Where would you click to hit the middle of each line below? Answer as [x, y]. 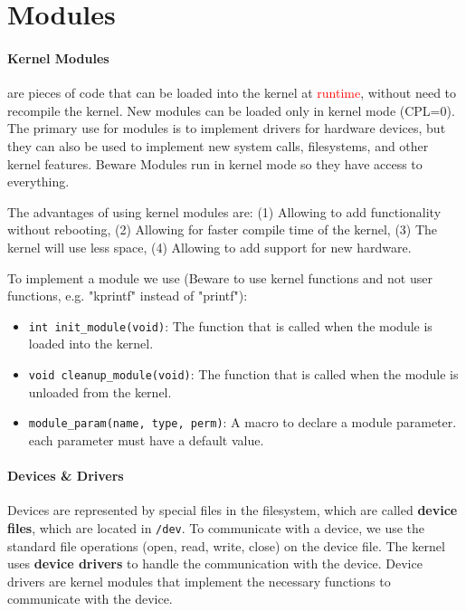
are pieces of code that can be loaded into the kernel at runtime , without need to [232, 93]
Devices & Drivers [66, 476]
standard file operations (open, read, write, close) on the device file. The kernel [226, 545]
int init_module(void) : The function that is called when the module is [230, 325]
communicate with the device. [90, 599]
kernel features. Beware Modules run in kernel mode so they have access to [215, 163]
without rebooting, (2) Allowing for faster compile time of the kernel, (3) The [223, 229]
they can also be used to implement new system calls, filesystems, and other [218, 145]
